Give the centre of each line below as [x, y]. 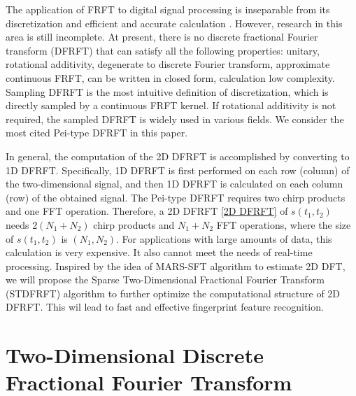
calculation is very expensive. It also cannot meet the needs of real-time [159, 252]
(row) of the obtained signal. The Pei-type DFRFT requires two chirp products [176, 197]
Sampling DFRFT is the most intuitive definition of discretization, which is [167, 91]
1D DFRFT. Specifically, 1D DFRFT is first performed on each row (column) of [178, 170]
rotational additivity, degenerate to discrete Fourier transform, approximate [168, 64]
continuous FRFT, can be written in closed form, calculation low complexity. [170, 77]
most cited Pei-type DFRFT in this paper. [97, 133]
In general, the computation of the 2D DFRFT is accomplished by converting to [178, 156]
